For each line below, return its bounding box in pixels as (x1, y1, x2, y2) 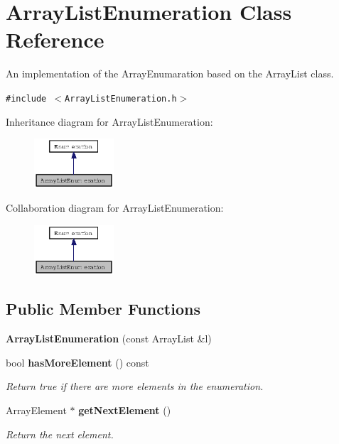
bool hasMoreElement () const (6, 354, 149, 369)
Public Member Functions (6, 298, 200, 320)
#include (6, 93, 47, 104)
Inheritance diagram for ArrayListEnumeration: (6, 114, 213, 129)
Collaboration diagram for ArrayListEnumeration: (6, 200, 224, 215)
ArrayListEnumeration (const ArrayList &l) (6, 331, 212, 346)
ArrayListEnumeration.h (65, 93, 177, 104)
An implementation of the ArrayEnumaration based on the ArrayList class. (6, 66, 334, 81)
